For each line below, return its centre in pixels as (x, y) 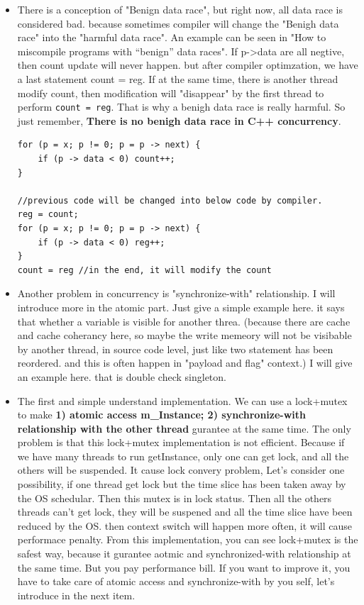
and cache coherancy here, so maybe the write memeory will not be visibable (184, 335)
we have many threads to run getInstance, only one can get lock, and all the (183, 456)
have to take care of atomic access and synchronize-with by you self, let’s (176, 581)
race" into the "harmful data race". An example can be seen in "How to (172, 37)
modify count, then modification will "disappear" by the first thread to (171, 93)
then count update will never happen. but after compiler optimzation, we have (188, 65)
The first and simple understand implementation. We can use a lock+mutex (182, 400)
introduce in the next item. (76, 595)
